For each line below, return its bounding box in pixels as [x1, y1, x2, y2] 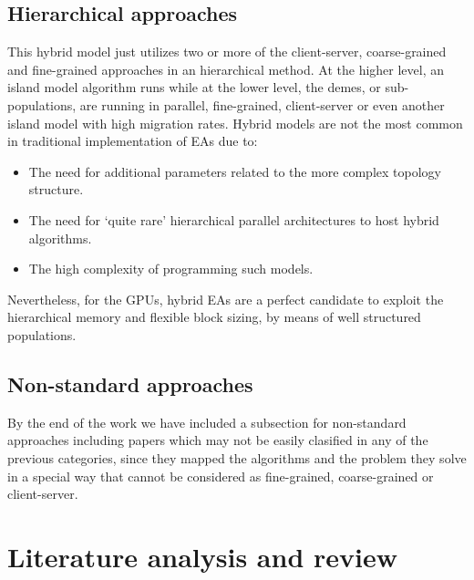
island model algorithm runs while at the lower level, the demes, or [7, 78, 381, 97]
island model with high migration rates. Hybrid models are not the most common [7, 113, 463, 132]
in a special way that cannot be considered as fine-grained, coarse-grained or [7, 466, 434, 485]
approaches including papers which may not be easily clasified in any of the [7, 430, 428, 450]
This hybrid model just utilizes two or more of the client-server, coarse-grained [7, 42, 447, 61]
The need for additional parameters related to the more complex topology [28, 161, 441, 181]
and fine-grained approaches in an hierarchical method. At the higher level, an [7, 59, 445, 78]
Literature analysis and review [7, 537, 398, 575]
